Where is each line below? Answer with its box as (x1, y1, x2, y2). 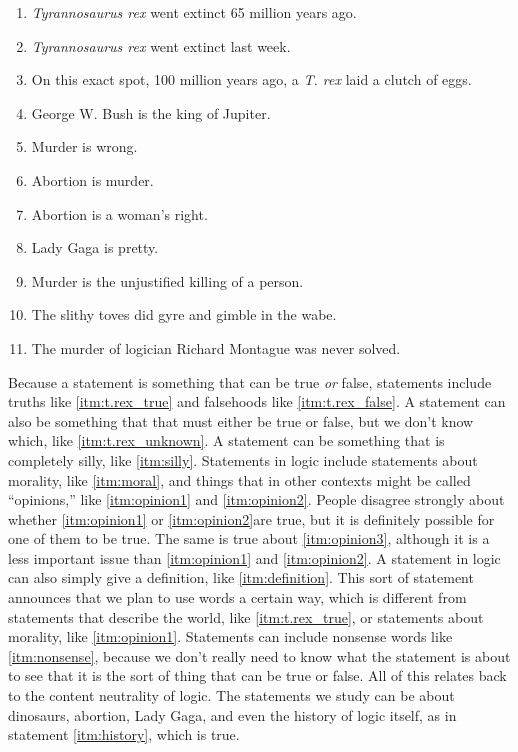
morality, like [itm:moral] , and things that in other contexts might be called (8, 469, 471, 490)
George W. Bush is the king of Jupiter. (31, 102, 271, 123)
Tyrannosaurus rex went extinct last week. (31, 35, 291, 56)
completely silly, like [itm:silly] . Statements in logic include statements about (8, 449, 478, 470)
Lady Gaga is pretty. (31, 237, 159, 258)
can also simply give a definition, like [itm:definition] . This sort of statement (8, 567, 474, 588)
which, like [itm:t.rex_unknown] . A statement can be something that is (8, 430, 445, 451)
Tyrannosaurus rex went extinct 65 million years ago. (31, 2, 357, 22)
